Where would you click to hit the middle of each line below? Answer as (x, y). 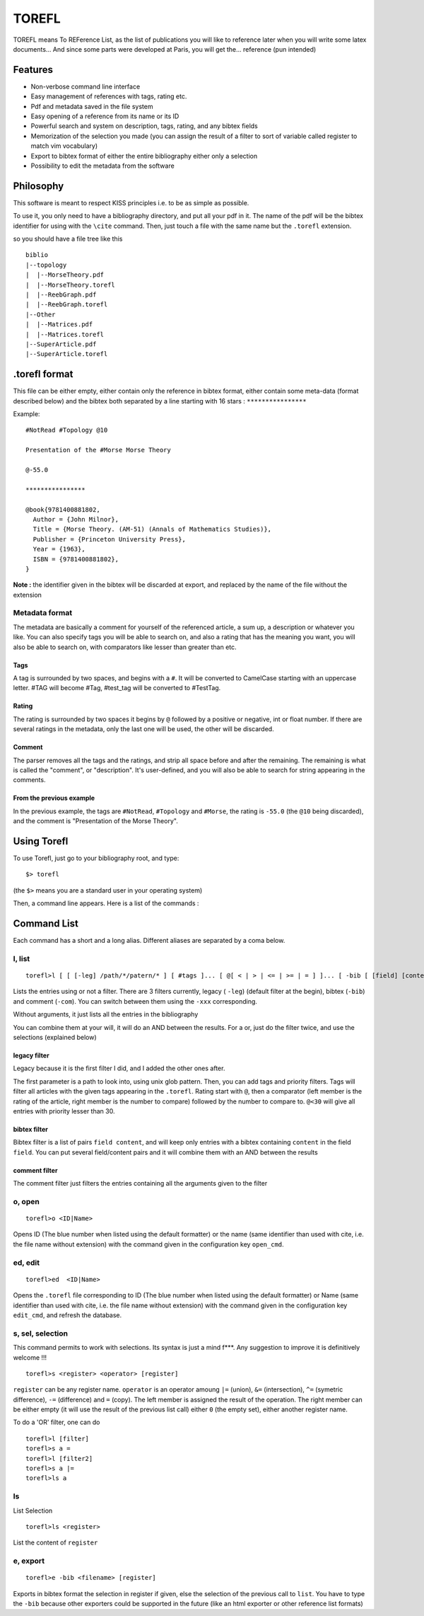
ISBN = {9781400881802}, (76, 559)
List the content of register (55, 1542)
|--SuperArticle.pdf (61, 344)
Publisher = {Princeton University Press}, (110, 539)
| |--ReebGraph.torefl (67, 305)
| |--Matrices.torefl (65, 334)
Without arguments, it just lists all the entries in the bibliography (106, 1014)
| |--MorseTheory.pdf (65, 275)
